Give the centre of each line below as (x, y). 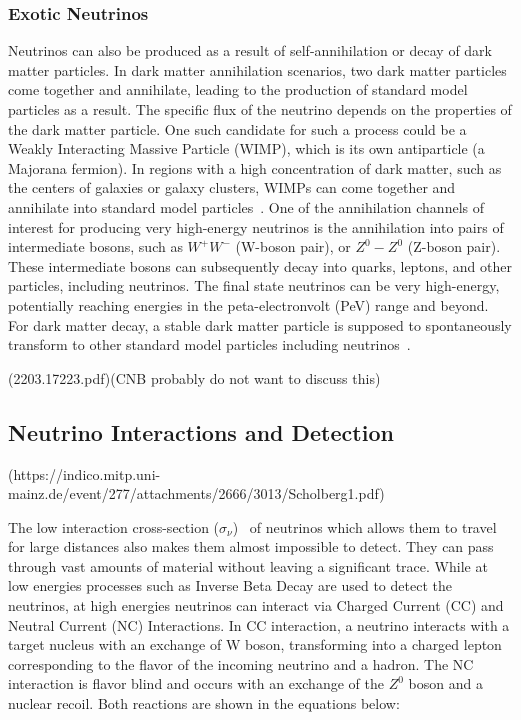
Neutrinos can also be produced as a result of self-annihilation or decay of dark (250, 50)
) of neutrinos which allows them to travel (364, 526)
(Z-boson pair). (454, 246)
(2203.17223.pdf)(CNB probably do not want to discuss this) (194, 377)
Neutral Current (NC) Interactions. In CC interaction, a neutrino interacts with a (259, 624)
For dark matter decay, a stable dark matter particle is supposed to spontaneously (260, 324)
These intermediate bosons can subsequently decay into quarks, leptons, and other (260, 265)
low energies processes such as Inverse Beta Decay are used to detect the (230, 585)
